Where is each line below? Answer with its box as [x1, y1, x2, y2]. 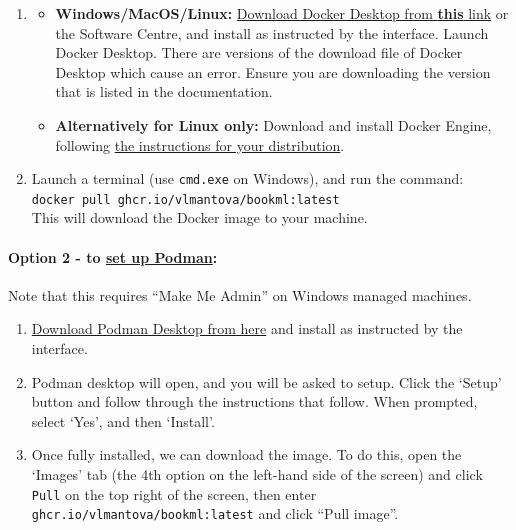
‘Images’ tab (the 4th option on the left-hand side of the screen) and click [31, 464, 483, 485]
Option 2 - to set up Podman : [8, 246, 218, 267]
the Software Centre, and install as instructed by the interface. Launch [55, 22, 489, 43]
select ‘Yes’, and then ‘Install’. [31, 410, 215, 431]
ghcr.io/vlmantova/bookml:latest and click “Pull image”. [31, 503, 399, 524]
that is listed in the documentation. [55, 81, 273, 102]
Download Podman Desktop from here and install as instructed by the [31, 318, 463, 339]
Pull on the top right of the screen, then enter [31, 483, 317, 504]
